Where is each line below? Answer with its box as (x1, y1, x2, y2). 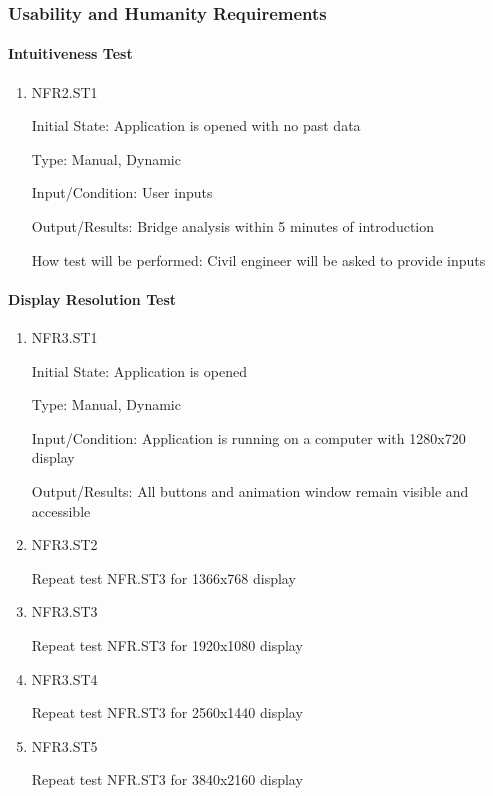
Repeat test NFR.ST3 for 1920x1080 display (31, 634, 303, 655)
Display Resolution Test (8, 288, 177, 309)
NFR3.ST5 (31, 735, 98, 756)
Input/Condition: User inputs (31, 182, 213, 203)
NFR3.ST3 (31, 601, 98, 622)
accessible (31, 500, 91, 521)
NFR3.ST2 (31, 534, 98, 555)
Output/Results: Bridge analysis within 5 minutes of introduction (31, 216, 435, 237)
